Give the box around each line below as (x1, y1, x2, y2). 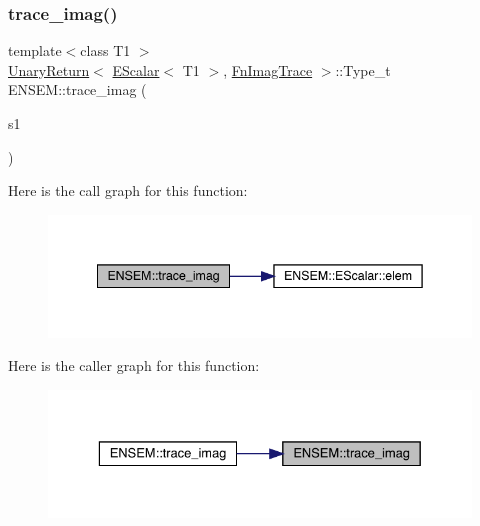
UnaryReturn (8, 59, 90, 80)
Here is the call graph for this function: (8, 180, 248, 201)
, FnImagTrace (223, 59, 313, 80)
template (8, 40, 62, 61)
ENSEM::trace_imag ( (8, 79, 147, 100)
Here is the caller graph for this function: (8, 355, 260, 376)
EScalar (112, 59, 160, 80)
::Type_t (335, 59, 391, 80)
